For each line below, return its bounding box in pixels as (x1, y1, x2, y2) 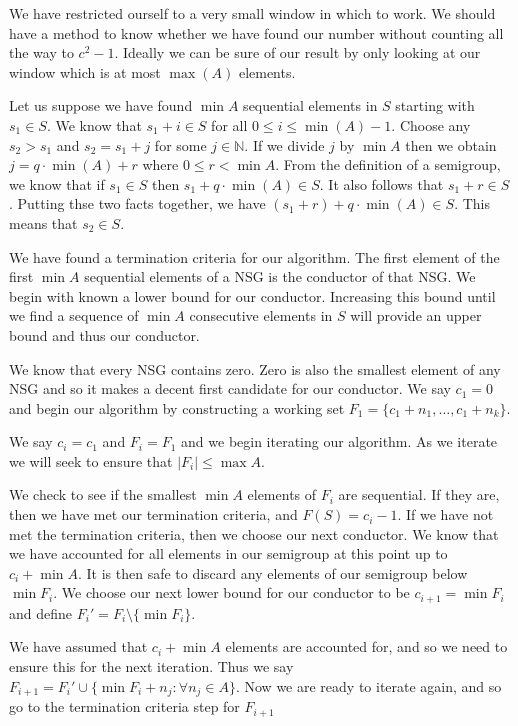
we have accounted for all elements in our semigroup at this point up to (9, 543, 448, 564)
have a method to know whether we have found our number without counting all (9, 22, 504, 43)
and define (9, 602, 73, 623)
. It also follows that (319, 173, 444, 194)
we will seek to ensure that (9, 450, 173, 471)
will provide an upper (350, 305, 482, 326)
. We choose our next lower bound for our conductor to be (53, 582, 410, 603)
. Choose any (391, 114, 471, 135)
